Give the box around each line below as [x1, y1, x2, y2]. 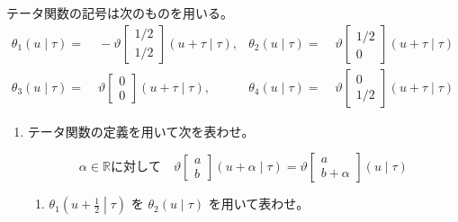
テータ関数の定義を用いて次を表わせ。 [27, 121, 255, 140]
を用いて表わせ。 [208, 194, 310, 213]
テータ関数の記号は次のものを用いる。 [6, 4, 233, 22]
